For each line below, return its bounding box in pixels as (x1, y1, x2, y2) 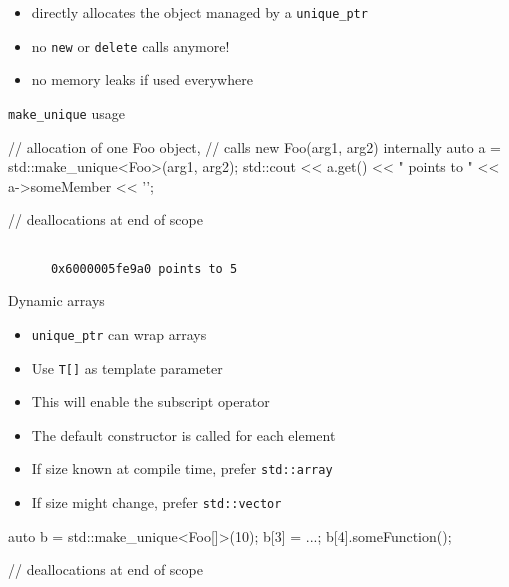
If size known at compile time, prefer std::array (31, 458, 333, 479)
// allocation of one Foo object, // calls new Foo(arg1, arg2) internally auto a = (8, 136, 501, 157)
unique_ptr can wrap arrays (31, 323, 207, 344)
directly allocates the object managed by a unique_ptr (31, 2, 368, 22)
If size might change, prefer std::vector (31, 492, 282, 512)
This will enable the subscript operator (31, 391, 270, 412)
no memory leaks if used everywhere (31, 69, 253, 90)
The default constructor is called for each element (31, 424, 336, 445)
